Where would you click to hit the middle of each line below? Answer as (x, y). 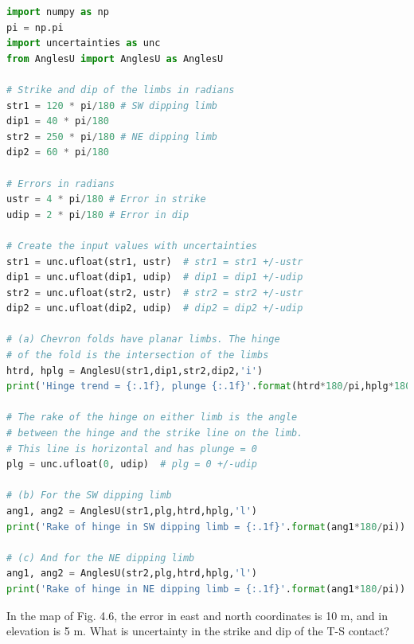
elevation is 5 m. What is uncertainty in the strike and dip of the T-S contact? (198, 631)
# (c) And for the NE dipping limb (101, 558)
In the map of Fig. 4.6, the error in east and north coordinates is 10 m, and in (197, 615)
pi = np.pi (35, 27)
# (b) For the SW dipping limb (89, 496)
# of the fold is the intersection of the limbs (138, 355)
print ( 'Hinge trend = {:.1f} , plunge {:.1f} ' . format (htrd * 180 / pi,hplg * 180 (209, 386)
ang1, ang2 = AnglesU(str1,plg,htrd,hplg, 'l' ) (132, 511)
